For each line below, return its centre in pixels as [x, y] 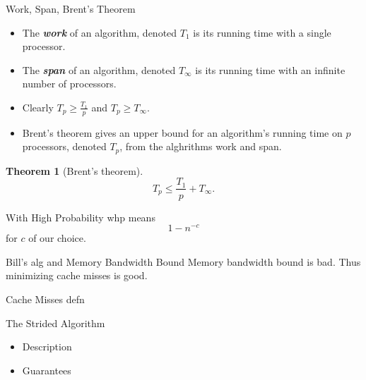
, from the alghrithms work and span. [201, 146]
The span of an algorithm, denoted [99, 69]
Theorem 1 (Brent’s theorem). [75, 170]
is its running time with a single [262, 32]
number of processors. [69, 84]
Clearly [38, 107]
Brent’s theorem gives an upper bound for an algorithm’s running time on [182, 132]
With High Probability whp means [81, 217]
